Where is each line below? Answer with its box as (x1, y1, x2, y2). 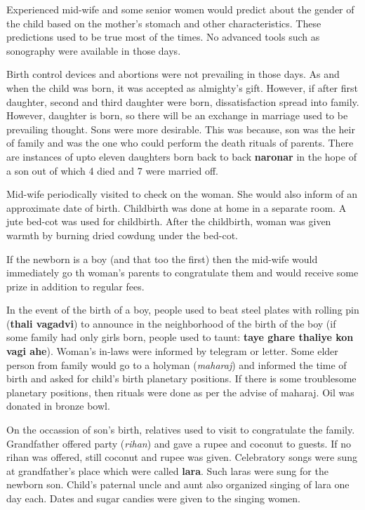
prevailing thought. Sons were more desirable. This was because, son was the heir (6, 121, 355, 136)
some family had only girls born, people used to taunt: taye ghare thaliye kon (6, 330, 354, 344)
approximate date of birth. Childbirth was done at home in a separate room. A (6, 200, 347, 215)
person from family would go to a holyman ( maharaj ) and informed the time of (6, 357, 347, 372)
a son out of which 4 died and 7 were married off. (6, 163, 218, 177)
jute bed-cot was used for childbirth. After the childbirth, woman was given (6, 214, 331, 229)
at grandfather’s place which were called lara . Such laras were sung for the (6, 463, 328, 478)
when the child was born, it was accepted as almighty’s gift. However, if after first (6, 80, 359, 95)
